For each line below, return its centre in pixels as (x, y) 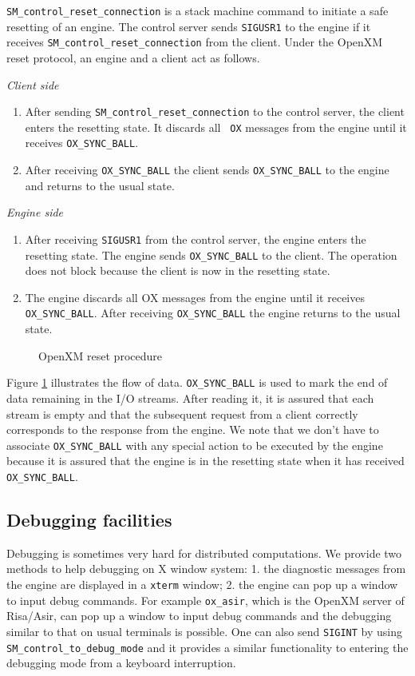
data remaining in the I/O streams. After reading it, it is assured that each (190, 398)
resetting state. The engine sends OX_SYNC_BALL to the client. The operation (211, 254)
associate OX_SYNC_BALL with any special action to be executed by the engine (195, 445)
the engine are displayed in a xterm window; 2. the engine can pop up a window (202, 585)
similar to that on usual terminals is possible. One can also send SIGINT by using (205, 631)
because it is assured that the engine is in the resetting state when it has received (206, 461)
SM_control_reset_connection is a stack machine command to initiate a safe (198, 10)
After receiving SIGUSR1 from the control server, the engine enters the (196, 239)
